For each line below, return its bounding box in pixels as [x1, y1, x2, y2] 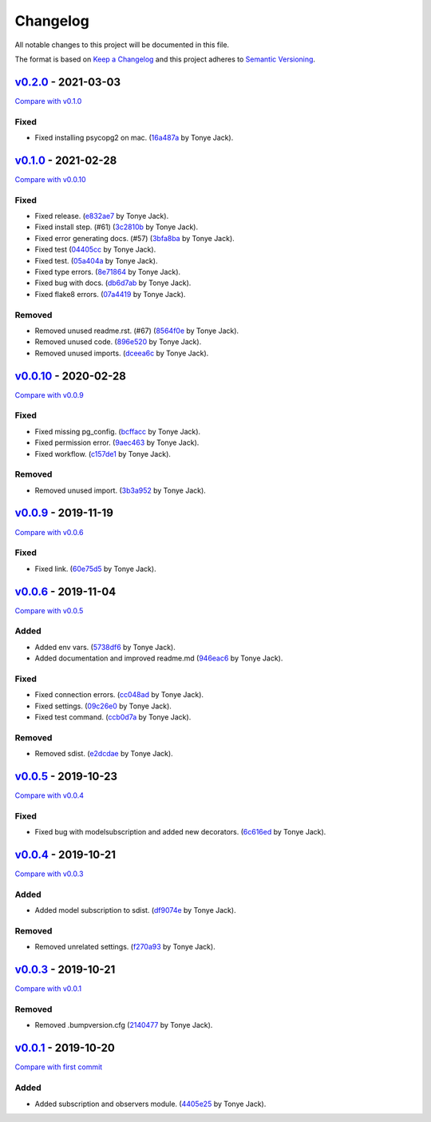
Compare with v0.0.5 [14, 605, 84, 615]
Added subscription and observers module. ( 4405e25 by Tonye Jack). [34, 1099, 267, 1108]
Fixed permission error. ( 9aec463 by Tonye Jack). [34, 438, 200, 447]
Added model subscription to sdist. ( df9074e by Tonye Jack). [34, 906, 236, 915]
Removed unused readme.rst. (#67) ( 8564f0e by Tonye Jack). [34, 326, 239, 335]
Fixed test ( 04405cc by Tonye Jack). [34, 244, 156, 255]
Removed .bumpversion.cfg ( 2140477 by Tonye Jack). [34, 1021, 213, 1030]
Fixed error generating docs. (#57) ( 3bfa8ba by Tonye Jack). [34, 233, 235, 243]
